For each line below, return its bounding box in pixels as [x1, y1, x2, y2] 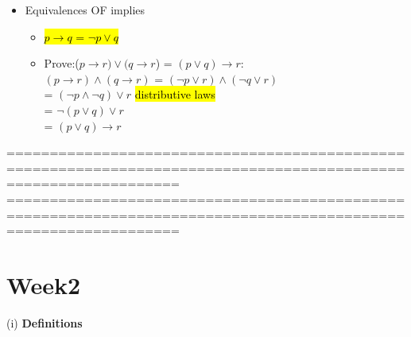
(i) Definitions [6, 314, 83, 331]
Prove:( [44, 55, 79, 72]
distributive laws [134, 86, 215, 103]
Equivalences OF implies [25, 2, 145, 17]
